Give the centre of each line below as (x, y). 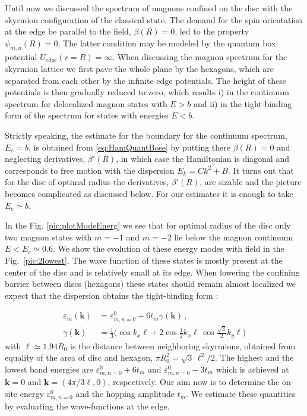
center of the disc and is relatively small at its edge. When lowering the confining (152, 272)
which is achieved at (252, 369)
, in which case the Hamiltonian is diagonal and (202, 159)
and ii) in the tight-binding (243, 103)
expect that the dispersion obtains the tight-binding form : (112, 295)
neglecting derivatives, (45, 159)
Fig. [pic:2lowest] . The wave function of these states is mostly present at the (144, 260)
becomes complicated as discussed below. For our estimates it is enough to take (149, 193)
